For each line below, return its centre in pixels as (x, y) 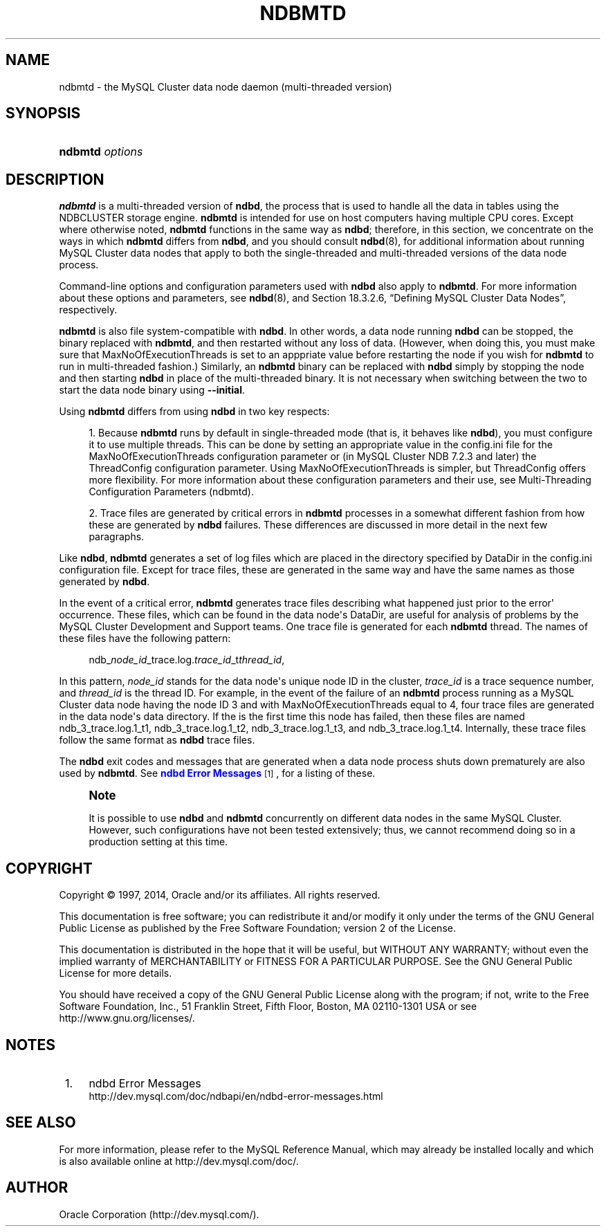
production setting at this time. (158, 842)
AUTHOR (37, 1188)
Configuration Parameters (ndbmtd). (171, 492)
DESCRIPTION (55, 179)
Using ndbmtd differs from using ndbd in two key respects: (194, 412)
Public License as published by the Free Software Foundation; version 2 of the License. (257, 928)
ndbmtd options (101, 152)
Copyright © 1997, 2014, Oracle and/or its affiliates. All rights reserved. (220, 895)
